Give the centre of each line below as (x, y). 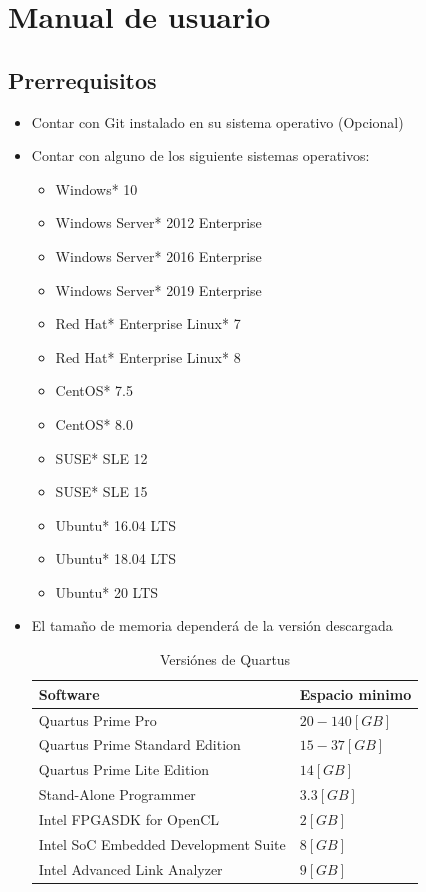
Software (69, 693)
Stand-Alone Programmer (117, 794)
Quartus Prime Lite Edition (124, 769)
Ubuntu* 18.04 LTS (115, 558)
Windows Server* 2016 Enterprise (158, 255)
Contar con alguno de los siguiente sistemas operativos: (200, 155)
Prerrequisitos (82, 79)
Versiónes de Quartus (225, 659)
